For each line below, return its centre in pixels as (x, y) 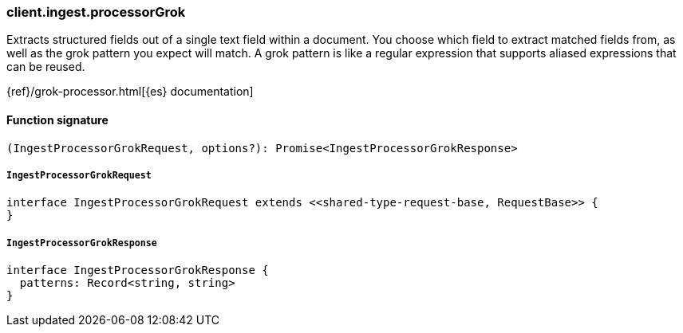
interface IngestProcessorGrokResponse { (138, 270)
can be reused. (46, 67)
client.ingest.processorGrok (96, 12)
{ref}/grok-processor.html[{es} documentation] (130, 92)
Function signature (57, 119)
